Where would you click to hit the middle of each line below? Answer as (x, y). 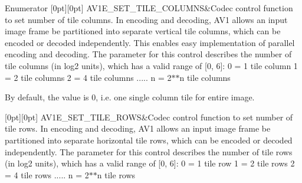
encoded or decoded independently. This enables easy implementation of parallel (150, 42)
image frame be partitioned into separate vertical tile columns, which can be (143, 31)
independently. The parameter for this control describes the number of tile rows (149, 151)
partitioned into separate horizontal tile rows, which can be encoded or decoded (149, 140)
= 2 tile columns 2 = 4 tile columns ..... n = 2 (88, 77)
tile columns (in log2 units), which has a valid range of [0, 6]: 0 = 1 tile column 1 (151, 65)
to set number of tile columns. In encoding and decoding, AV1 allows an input (146, 19)
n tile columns (205, 77)
